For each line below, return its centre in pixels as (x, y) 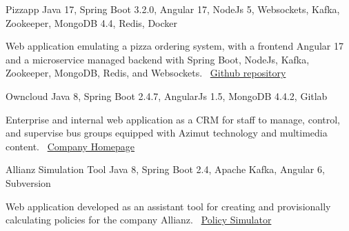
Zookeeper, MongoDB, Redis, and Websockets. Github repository (146, 73)
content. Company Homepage (70, 146)
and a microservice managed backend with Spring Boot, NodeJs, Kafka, (158, 59)
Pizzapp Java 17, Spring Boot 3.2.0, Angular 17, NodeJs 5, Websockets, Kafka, (173, 9)
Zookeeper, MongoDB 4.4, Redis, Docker (92, 22)
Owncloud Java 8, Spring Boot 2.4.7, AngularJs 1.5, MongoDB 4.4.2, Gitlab (167, 96)
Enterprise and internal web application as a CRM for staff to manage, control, (173, 119)
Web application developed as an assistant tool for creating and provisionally (168, 206)
